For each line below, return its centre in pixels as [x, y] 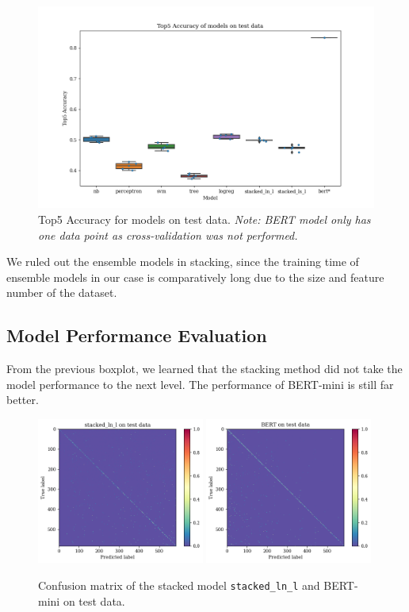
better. [23, 400]
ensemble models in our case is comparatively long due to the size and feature [195, 277]
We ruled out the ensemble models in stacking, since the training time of [183, 262]
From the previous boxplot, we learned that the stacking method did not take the [204, 369]
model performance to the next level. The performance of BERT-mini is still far [200, 384]
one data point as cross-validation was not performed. [168, 235]
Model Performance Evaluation [137, 335]
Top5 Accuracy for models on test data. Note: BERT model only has [204, 219]
